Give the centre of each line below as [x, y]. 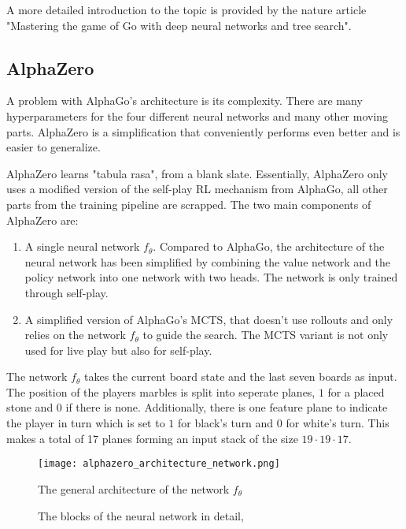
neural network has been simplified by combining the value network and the [208, 261]
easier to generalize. [54, 147]
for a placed [356, 391]
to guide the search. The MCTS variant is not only [266, 335]
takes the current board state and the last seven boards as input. [241, 376]
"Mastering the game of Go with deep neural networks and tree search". [179, 25]
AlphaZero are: [42, 220]
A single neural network [82, 246]
